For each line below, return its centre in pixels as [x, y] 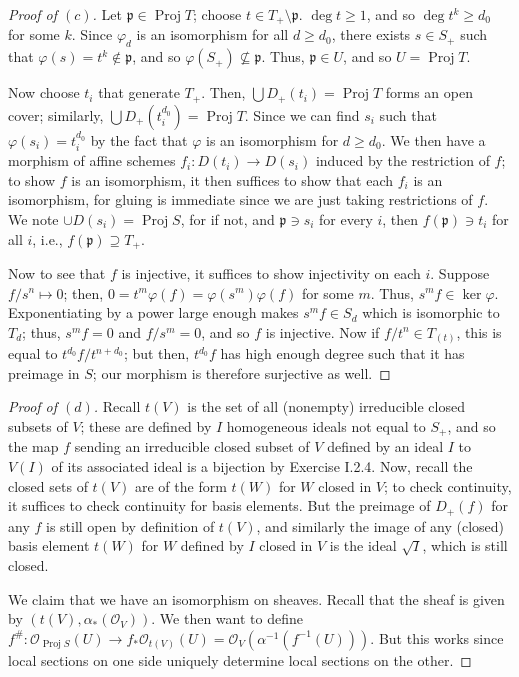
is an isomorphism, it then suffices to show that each [232, 179]
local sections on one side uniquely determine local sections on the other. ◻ [240, 659]
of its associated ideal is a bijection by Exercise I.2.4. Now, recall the [262, 466]
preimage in [44, 372]
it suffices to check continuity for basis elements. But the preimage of [219, 505]
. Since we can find [302, 114]
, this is [479, 331]
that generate [139, 92]
